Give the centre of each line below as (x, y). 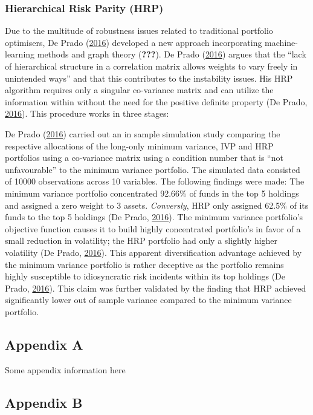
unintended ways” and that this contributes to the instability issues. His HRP (149, 78)
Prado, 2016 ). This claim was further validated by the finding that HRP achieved (156, 288)
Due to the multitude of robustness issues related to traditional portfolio (139, 31)
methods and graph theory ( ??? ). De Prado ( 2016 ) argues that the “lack (172, 54)
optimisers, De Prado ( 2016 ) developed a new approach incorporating (134, 42)
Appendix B (44, 402)
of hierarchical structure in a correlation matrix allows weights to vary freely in (151, 66)
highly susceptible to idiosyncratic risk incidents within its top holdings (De (145, 276)
